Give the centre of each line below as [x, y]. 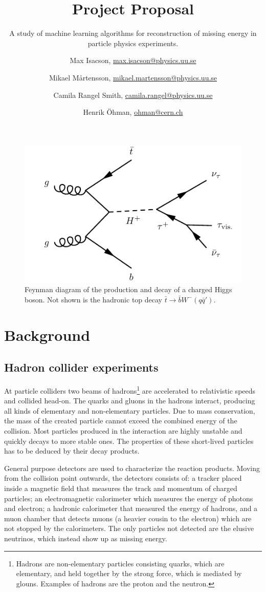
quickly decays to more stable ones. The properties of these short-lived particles [129, 441]
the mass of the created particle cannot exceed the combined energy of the [121, 421]
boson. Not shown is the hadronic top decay [93, 299]
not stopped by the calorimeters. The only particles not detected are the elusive [129, 528]
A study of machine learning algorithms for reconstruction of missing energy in [133, 33]
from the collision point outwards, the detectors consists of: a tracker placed [123, 478]
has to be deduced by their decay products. [72, 451]
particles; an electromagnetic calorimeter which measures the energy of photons [129, 498]
